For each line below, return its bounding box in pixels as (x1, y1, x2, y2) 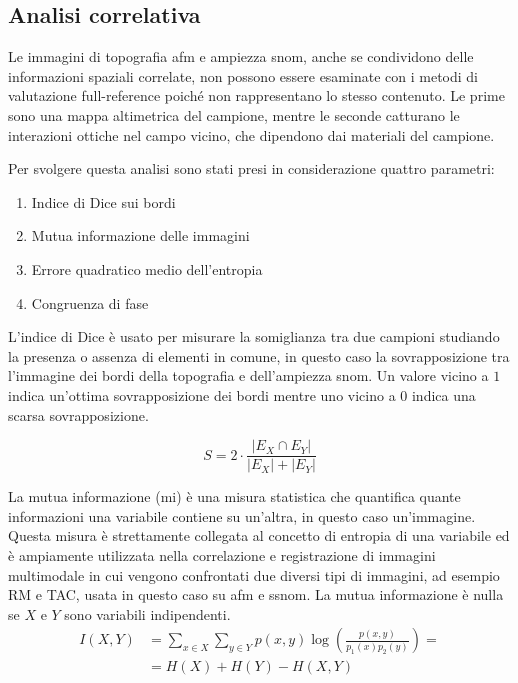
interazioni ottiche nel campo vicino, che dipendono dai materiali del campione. (8, 124, 495, 145)
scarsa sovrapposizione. (8, 404, 149, 425)
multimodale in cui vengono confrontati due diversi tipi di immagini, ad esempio (8, 564, 500, 585)
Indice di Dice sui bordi (31, 191, 176, 212)
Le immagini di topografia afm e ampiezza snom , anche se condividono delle (8, 46, 474, 67)
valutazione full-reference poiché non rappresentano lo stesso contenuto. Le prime (8, 85, 505, 106)
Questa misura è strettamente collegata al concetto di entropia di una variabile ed (8, 525, 510, 546)
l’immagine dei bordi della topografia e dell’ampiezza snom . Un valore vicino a (8, 365, 489, 386)
